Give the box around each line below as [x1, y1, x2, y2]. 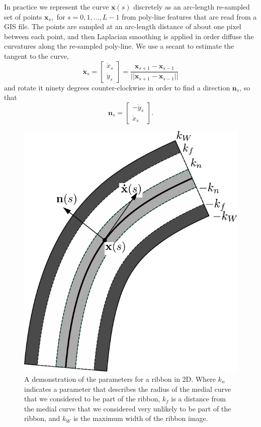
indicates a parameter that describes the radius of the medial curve [24, 383, 231, 394]
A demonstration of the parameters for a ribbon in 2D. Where [24, 373, 216, 384]
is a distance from [171, 393, 226, 404]
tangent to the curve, [4, 50, 69, 61]
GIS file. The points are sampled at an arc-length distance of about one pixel [4, 21, 241, 32]
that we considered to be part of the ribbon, [24, 393, 160, 404]
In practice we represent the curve [4, 2, 109, 12]
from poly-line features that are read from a [122, 11, 257, 22]
